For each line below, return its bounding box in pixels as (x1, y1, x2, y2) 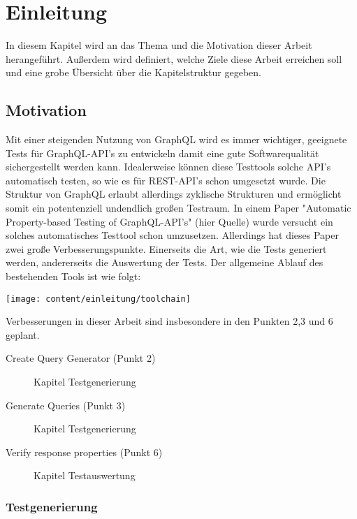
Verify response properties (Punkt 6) (6, 444, 163, 459)
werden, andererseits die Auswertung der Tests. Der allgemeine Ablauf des (6, 255, 323, 270)
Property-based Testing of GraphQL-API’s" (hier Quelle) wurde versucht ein (6, 214, 333, 228)
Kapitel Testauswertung (34, 468, 136, 483)
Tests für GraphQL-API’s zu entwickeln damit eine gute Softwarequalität (6, 145, 319, 160)
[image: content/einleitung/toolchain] (6, 293, 191, 304)
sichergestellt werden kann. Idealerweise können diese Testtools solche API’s (6, 159, 331, 174)
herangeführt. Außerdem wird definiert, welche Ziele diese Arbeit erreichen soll (6, 51, 342, 66)
